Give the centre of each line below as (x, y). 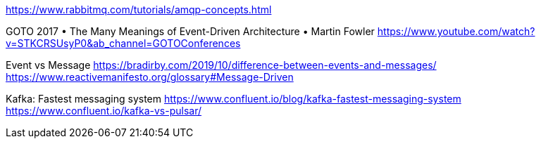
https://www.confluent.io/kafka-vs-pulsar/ (104, 111)
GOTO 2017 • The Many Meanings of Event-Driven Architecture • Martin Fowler (190, 31)
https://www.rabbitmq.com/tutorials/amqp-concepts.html (139, 9)
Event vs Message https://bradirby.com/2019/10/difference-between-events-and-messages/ (221, 65)
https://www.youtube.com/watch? (456, 31)
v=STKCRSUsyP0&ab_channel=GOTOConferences (123, 43)
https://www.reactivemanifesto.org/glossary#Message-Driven (150, 77)
